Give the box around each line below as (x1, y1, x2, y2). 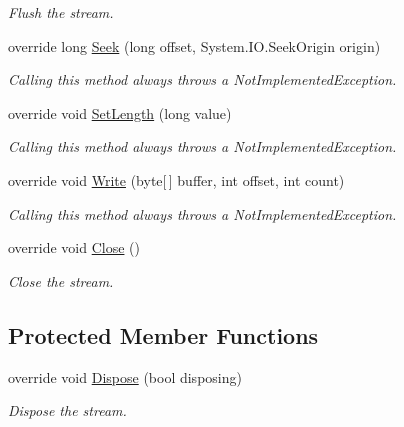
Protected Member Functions (8, 319, 319, 350)
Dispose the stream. (8, 400, 127, 421)
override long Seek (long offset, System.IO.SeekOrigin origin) (8, 35, 381, 56)
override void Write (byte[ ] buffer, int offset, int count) (8, 169, 345, 190)
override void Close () (8, 237, 140, 258)
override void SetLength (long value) (8, 102, 232, 123)
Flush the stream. (8, 2, 114, 22)
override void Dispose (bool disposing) (8, 366, 242, 387)
